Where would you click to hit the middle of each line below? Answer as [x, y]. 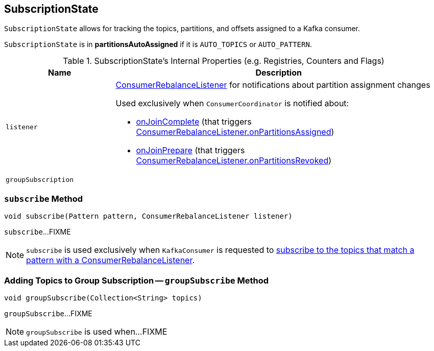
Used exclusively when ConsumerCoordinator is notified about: [232, 103]
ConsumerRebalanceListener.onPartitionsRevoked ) [234, 161]
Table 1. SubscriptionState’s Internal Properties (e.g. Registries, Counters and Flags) [224, 61]
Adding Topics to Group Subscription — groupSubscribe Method [136, 280]
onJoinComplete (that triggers [194, 122]
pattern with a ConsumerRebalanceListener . [111, 260]
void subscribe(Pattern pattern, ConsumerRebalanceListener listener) [148, 216]
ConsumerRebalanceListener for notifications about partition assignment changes [273, 85]
